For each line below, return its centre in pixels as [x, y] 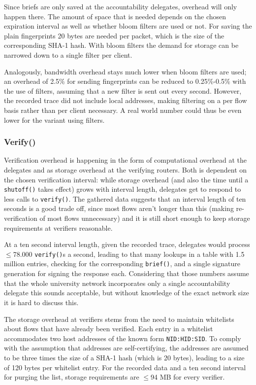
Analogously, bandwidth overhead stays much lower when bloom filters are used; [125, 71]
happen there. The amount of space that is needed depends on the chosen [115, 16]
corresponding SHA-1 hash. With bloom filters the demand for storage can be [121, 45]
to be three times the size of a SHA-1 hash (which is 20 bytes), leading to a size [124, 357]
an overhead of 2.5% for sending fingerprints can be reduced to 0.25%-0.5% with [125, 81]
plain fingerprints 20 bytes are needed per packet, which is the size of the [114, 35]
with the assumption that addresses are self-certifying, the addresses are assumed [126, 348]
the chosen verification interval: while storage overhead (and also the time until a [126, 179]
